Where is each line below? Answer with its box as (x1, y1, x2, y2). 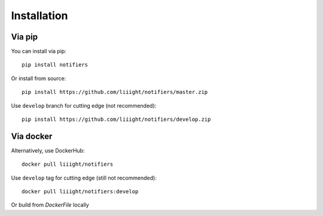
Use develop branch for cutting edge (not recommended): (11, 102, 157, 109)
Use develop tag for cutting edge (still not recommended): (11, 174, 157, 181)
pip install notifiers (22, 62, 89, 68)
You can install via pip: (11, 48, 67, 55)
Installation (11, 9, 68, 22)
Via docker (11, 131, 53, 141)
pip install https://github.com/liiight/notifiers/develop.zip (22, 116, 211, 123)
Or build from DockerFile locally (11, 201, 89, 209)
